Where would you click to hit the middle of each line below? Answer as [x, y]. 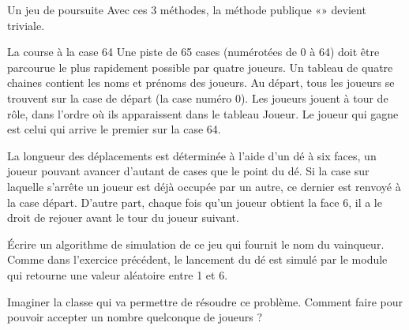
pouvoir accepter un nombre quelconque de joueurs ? [135, 317]
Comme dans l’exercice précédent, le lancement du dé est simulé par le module [197, 259]
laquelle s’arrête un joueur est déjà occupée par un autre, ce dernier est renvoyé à [204, 186]
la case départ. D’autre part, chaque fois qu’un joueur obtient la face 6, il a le [195, 202]
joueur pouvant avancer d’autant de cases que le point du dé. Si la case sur [188, 171]
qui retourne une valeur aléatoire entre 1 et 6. [118, 274]
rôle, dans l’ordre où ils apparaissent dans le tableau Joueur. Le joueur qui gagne [203, 113]
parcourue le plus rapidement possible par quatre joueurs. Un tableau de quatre [200, 67]
